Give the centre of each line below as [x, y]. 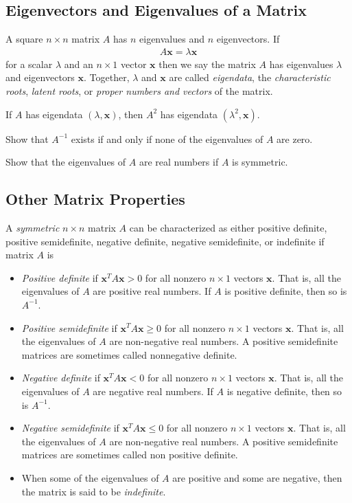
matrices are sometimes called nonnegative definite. [129, 354]
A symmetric [33, 227]
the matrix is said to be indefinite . [94, 491]
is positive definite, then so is [286, 291]
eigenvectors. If [248, 39]
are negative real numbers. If [153, 391]
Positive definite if [60, 277]
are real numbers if [179, 162]
